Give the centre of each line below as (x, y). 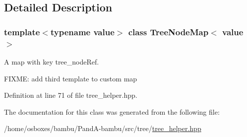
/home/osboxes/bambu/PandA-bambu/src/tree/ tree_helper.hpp (103, 128)
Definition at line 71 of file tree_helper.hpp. (71, 95)
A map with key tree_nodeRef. (52, 61)
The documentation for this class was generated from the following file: (112, 111)
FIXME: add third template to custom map (71, 78)
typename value (82, 32)
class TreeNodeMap (168, 32)
